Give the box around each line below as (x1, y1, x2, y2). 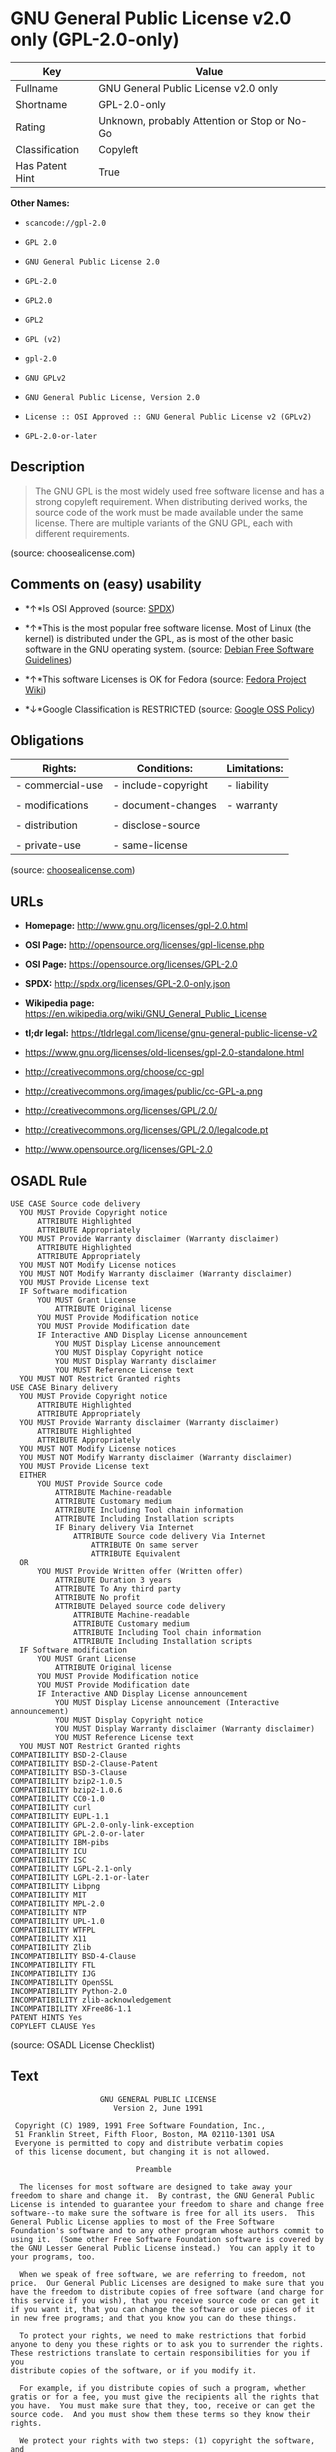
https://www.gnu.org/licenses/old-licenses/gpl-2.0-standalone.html (24, 1047, 305, 1059)
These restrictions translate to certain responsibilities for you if (10, 2348, 311, 2358)
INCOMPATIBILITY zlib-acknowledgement (10, 1995, 172, 2005)
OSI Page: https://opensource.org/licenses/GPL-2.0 (24, 958, 238, 971)
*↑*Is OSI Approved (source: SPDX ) (24, 602, 175, 614)
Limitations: (226, 762, 284, 776)
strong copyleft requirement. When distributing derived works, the (34, 495, 308, 507)
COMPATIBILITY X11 (10, 1934, 87, 1944)
